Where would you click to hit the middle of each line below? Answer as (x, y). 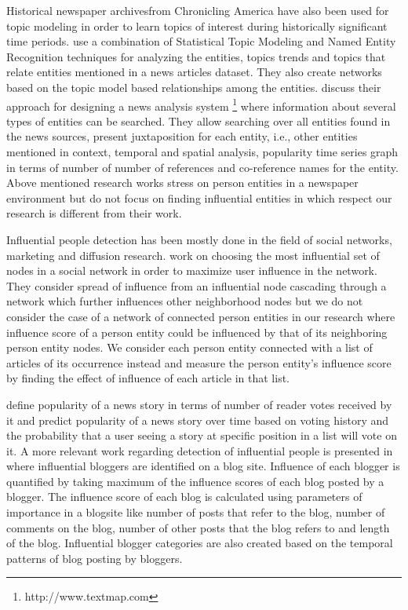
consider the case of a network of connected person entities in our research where (201, 316)
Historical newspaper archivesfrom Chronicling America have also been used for (198, 10)
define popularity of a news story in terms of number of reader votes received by (199, 404)
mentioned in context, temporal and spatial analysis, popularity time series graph (202, 152)
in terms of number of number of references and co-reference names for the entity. (202, 167)
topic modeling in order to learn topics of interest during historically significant (197, 26)
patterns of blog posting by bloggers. (95, 558)
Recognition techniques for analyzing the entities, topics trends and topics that (196, 56)
